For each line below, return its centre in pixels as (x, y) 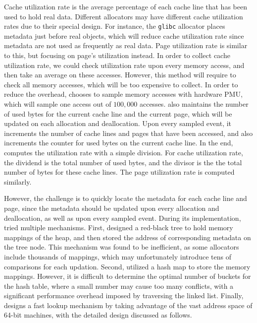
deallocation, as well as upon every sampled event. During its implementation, (123, 218)
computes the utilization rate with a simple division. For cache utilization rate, (124, 152)
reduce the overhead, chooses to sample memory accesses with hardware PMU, (123, 94)
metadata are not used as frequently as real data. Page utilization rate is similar (126, 45)
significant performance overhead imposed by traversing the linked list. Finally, (124, 295)
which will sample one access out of (58, 104)
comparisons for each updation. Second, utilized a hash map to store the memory (127, 266)
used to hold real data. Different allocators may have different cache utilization (124, 16)
